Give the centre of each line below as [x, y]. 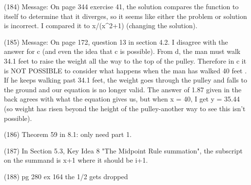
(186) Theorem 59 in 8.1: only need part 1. [68, 134]
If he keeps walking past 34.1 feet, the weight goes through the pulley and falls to [125, 80]
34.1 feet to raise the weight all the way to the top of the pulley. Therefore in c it [125, 60]
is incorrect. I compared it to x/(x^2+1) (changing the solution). [101, 25]
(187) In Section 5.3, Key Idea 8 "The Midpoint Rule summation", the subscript [123, 150]
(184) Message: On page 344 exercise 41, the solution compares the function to [121, 6]
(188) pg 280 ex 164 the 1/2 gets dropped [66, 176]
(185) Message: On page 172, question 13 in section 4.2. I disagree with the [116, 42]
